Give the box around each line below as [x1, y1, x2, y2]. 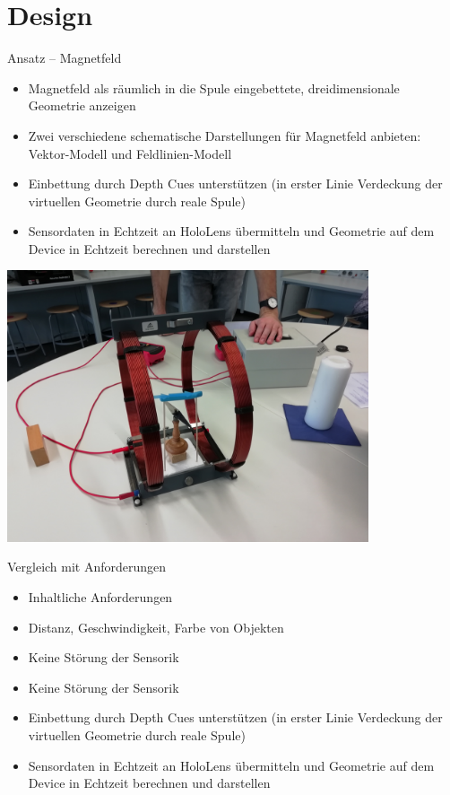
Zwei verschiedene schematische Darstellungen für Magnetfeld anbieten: [28, 126, 421, 144]
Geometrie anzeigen [28, 96, 136, 115]
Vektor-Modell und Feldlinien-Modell [28, 144, 232, 162]
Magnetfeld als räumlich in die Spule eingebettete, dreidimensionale [28, 78, 400, 97]
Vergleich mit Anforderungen [7, 557, 167, 576]
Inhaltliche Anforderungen [28, 588, 173, 607]
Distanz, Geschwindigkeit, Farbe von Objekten [28, 617, 284, 636]
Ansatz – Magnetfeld [7, 48, 122, 67]
